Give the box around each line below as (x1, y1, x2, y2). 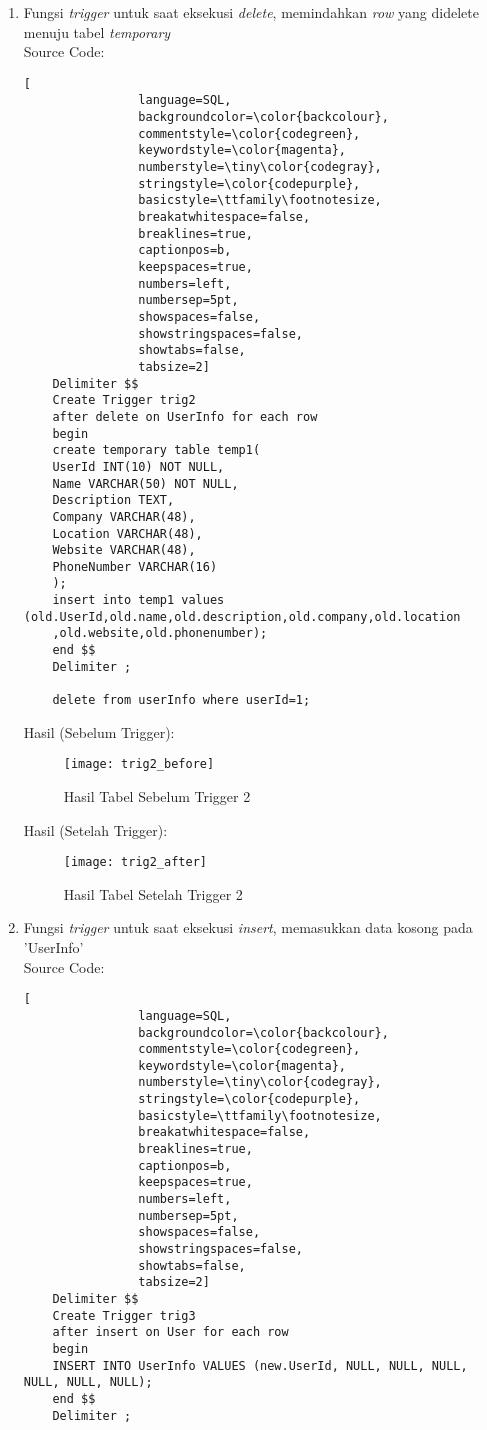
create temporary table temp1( (52, 443, 261, 458)
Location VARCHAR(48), (52, 526, 203, 541)
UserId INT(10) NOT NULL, (52, 459, 225, 474)
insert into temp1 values (52, 593, 225, 608)
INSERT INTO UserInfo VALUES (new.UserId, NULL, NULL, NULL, (52, 1358, 468, 1373)
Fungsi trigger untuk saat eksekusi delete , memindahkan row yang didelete (23, 2, 479, 22)
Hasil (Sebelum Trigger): (23, 721, 175, 742)
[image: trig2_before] (63, 757, 215, 772)
